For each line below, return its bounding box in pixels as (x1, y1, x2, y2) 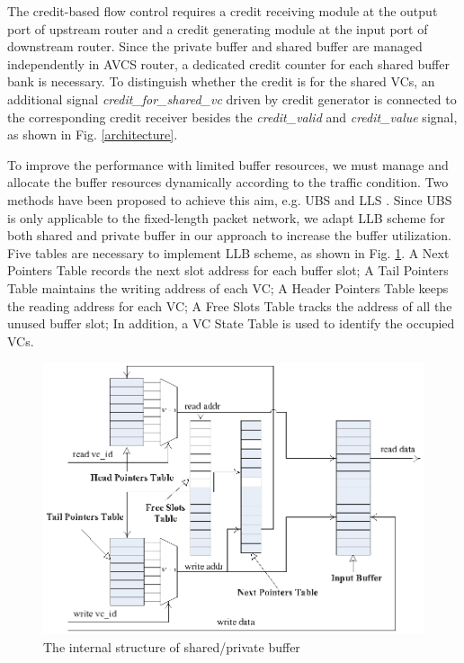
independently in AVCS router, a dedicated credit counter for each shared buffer (7, 54, 450, 73)
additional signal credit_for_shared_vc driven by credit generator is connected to (7, 89, 457, 108)
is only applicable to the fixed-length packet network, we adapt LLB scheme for (7, 208, 445, 227)
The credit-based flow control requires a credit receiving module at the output (7, 2, 438, 20)
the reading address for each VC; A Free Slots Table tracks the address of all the (7, 296, 452, 315)
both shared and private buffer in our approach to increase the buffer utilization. (7, 226, 451, 245)
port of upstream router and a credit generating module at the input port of (7, 19, 428, 38)
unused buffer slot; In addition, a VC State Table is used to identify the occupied (7, 314, 455, 333)
